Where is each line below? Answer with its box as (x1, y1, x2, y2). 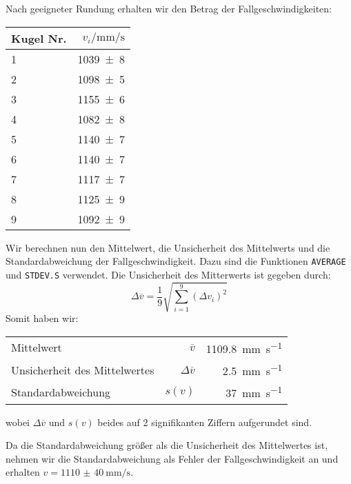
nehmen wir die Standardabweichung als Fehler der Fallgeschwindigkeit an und (6, 451, 339, 465)
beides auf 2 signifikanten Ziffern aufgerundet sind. (97, 414, 312, 429)
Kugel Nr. (11, 30, 67, 46)
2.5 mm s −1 (222, 360, 283, 379)
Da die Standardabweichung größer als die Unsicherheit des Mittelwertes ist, (6, 438, 328, 452)
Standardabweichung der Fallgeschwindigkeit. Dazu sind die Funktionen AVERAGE (6, 254, 346, 268)
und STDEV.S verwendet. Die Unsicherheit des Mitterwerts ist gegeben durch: (6, 267, 331, 281)
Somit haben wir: (6, 311, 79, 325)
